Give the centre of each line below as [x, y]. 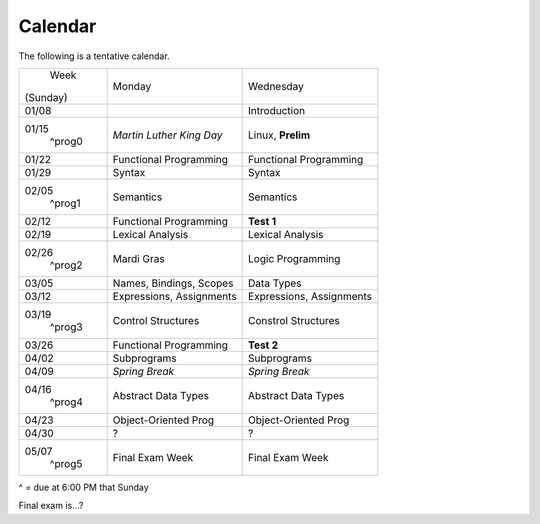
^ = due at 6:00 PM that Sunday [83, 487]
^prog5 [66, 463]
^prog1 [65, 203]
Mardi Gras [138, 258]
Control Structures [156, 320]
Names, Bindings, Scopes [173, 283]
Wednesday [276, 86]
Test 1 [262, 221]
